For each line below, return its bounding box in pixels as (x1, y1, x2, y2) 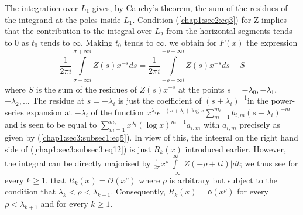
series (5, 105, 24, 118)
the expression (246, 36, 298, 48)
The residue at (32, 94, 85, 107)
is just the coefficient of (118, 94, 202, 107)
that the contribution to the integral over (5, 25, 152, 37)
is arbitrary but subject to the (169, 173, 277, 186)
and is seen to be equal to (5, 118, 97, 131)
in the (247, 94, 268, 107)
